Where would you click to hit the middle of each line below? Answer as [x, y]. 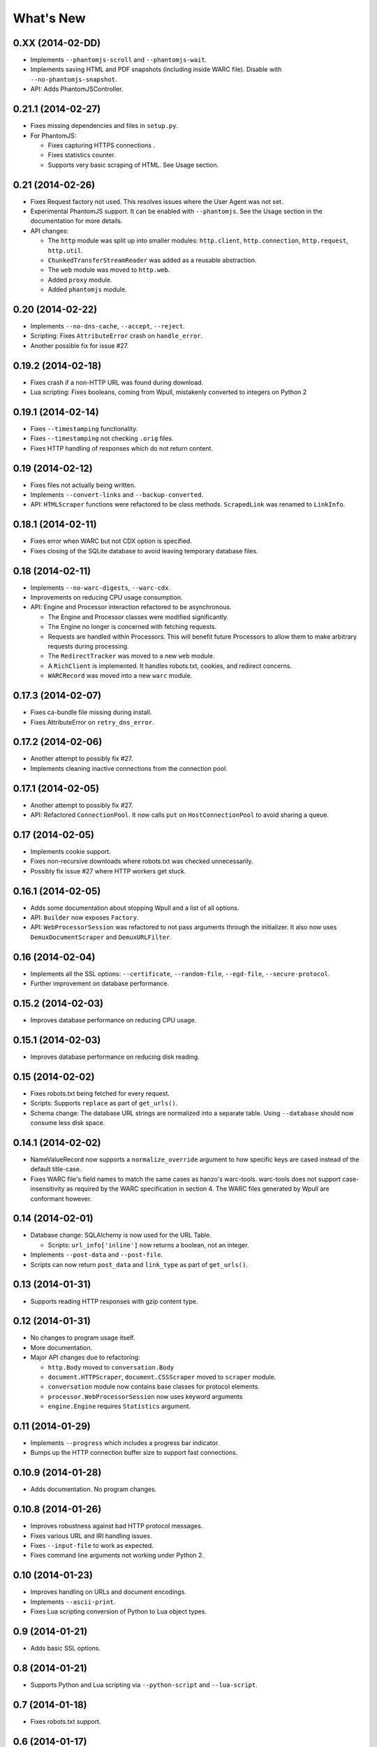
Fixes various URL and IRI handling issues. [91, 1536]
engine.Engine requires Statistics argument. [119, 1406]
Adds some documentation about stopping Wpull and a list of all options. [135, 908]
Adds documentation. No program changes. [94, 1489]
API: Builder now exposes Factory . [84, 918]
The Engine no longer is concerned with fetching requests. [132, 627]
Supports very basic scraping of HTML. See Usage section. [133, 165]
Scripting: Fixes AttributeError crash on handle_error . [117, 336]
